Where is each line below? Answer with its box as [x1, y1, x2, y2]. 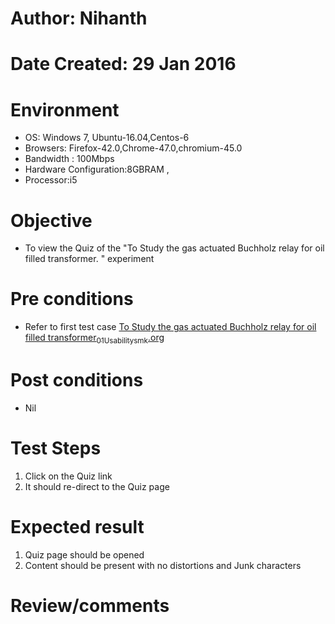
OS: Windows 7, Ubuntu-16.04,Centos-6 [24, 132, 190, 144]
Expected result [10, 516, 145, 539]
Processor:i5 [24, 174, 78, 186]
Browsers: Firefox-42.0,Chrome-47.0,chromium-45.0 [24, 142, 243, 154]
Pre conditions [10, 288, 134, 311]
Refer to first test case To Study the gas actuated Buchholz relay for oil [24, 321, 317, 333]
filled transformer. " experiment [24, 253, 155, 265]
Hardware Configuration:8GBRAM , [24, 163, 170, 176]
